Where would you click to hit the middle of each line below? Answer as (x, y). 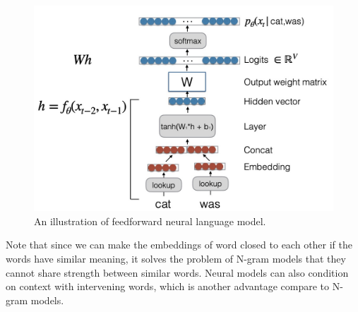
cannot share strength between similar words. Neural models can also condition (177, 272)
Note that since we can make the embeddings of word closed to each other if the (179, 245)
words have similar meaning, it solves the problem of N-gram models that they (176, 259)
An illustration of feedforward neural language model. (150, 221)
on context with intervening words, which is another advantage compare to (168, 286)
